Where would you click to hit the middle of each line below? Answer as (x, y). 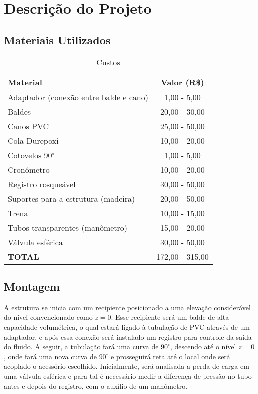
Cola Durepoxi (33, 140)
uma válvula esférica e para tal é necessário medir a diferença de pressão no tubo (128, 375)
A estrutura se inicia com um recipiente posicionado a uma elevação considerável (127, 307)
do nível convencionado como (48, 317)
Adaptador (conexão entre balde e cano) (78, 97)
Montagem (32, 286)
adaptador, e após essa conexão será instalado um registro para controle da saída (128, 336)
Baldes (20, 111)
